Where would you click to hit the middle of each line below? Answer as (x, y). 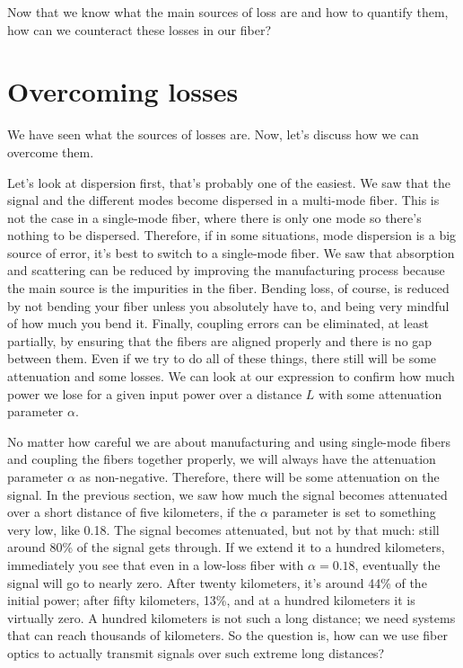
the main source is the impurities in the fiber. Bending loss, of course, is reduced (228, 288)
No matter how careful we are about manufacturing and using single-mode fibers (229, 441)
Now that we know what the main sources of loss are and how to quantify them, (228, 12)
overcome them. (51, 151)
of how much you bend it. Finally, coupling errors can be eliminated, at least (218, 323)
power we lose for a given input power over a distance (155, 393)
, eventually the (397, 564)
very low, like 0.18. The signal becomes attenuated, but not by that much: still (223, 529)
